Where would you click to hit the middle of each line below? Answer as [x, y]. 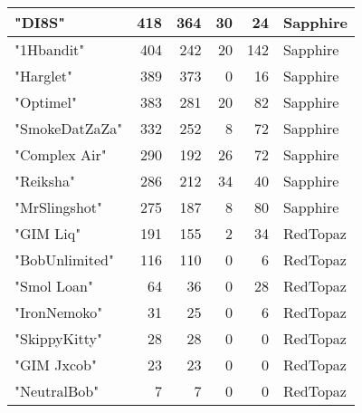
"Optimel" [46, 102]
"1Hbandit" [50, 49]
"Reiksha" [45, 181]
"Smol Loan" [54, 286]
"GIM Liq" [48, 233]
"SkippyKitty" [58, 338]
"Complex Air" [61, 154]
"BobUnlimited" [64, 259]
